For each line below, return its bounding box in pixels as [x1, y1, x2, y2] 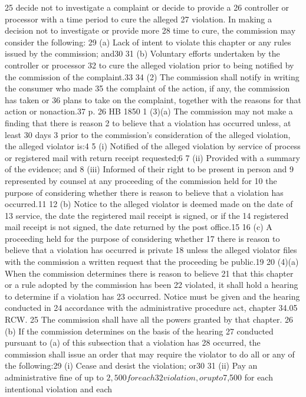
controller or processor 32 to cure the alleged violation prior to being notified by [5, 58, 294, 71]
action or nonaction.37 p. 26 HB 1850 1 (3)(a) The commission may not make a [5, 105, 293, 117]
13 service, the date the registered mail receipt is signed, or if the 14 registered [5, 209, 289, 221]
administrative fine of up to [5, 371, 104, 383]
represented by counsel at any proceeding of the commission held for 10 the [5, 174, 277, 186]
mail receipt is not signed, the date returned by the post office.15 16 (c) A [5, 221, 272, 233]
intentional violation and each [5, 382, 113, 395]
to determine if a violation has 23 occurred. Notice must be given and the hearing [5, 290, 300, 302]
